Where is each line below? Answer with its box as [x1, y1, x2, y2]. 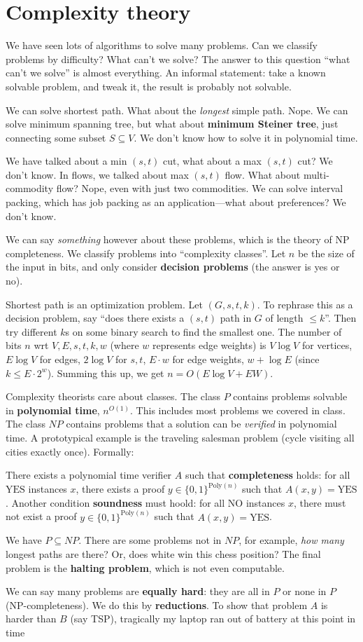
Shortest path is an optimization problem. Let [6, 296, 204, 311]
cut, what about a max [163, 153, 262, 168]
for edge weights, [172, 352, 244, 366]
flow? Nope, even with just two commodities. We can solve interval [56, 181, 343, 196]
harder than [6, 611, 57, 626]
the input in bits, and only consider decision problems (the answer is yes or [6, 259, 340, 274]
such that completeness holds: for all [185, 467, 350, 482]
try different [6, 324, 57, 339]
